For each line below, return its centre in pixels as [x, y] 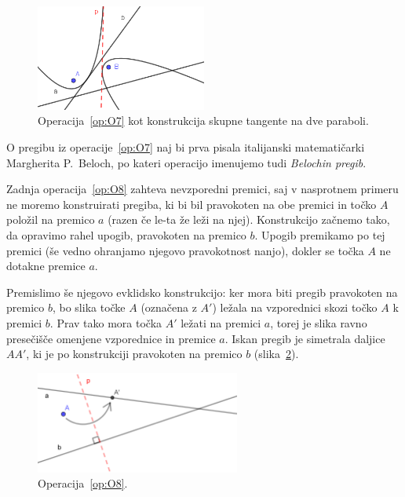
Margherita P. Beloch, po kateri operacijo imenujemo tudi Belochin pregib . [186, 162]
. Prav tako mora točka [106, 322]
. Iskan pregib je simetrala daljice [305, 338]
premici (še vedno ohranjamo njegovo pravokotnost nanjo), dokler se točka [185, 250]
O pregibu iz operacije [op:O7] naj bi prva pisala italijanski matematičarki [186, 146]
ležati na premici [221, 322]
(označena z [169, 307]
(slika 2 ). [276, 354]
